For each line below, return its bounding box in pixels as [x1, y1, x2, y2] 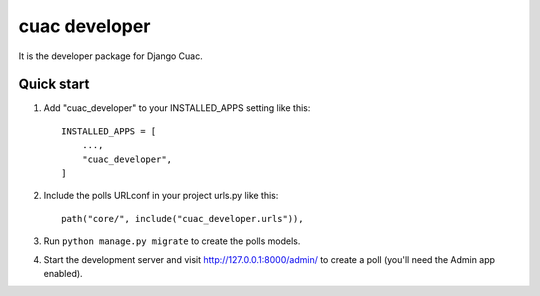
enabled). [43, 267, 84, 279]
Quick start [18, 76, 90, 93]
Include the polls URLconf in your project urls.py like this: [43, 190, 279, 202]
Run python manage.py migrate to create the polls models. [43, 235, 301, 247]
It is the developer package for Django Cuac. [18, 50, 204, 62]
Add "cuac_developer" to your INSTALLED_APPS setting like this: [43, 102, 311, 114]
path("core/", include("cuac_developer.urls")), [61, 213, 304, 224]
